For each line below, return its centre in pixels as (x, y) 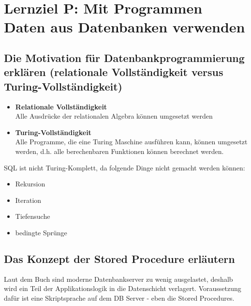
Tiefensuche (33, 216)
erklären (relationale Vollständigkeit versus (114, 72)
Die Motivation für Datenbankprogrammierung (124, 57)
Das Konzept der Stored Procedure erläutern (119, 258)
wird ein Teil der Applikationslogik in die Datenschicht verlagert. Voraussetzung (123, 288)
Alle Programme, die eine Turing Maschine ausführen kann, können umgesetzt (131, 142)
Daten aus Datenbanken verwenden (125, 27)
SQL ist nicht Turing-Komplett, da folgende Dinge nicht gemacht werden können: (125, 167)
